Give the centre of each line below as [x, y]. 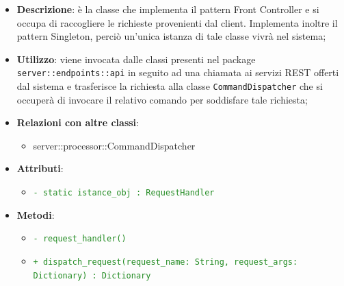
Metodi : [36, 214]
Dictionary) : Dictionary [92, 275]
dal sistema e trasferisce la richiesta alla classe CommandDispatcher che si [170, 86]
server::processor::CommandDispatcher [114, 145]
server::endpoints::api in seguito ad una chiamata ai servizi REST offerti [178, 72]
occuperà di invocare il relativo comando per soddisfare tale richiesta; [162, 99]
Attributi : [40, 168]
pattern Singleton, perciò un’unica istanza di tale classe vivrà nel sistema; [171, 36]
